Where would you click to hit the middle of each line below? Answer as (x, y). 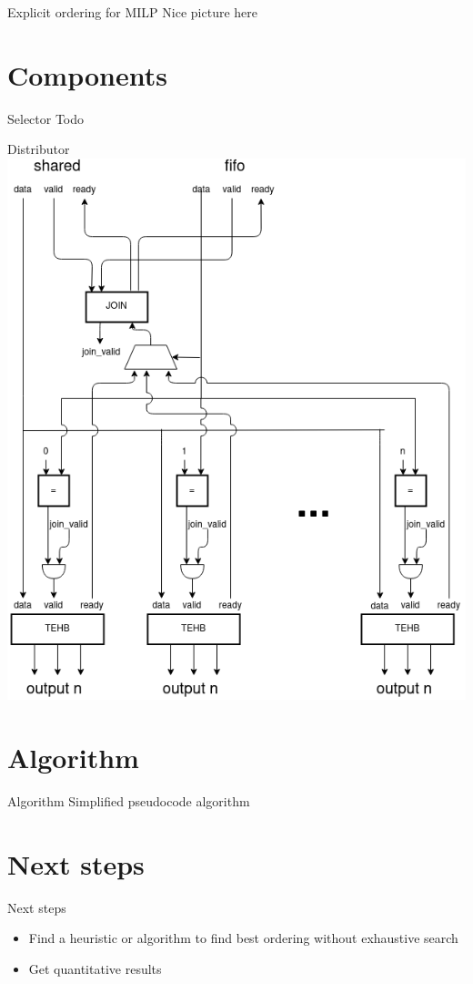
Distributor (39, 149)
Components (87, 74)
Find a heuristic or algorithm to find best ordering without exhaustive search (243, 938)
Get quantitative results (95, 969)
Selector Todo (46, 118)
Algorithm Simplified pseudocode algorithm (129, 801)
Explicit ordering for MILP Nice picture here (132, 12)
